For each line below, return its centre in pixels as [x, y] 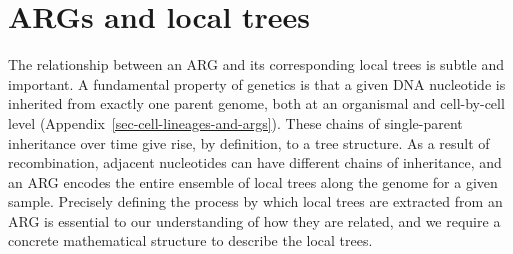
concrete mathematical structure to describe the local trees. [190, 240]
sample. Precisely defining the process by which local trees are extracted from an [255, 201]
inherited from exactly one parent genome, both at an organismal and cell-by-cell [256, 103]
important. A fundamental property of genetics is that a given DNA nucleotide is [257, 83]
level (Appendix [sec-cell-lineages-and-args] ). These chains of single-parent [235, 122]
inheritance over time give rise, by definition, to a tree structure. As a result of [249, 142]
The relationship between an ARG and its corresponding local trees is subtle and [256, 64]
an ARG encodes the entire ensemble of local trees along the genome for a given [253, 181]
